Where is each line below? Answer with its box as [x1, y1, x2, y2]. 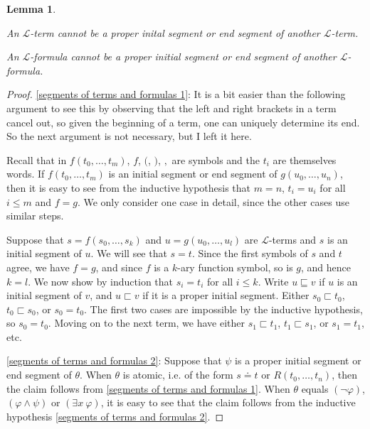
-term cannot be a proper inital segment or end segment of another [30, 25, 320, 40]
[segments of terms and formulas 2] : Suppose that [6, 353, 222, 368]
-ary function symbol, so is [177, 259, 293, 274]
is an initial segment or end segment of [108, 166, 277, 181]
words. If [6, 166, 45, 181]
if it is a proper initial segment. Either [142, 288, 310, 303]
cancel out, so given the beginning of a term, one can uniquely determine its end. [6, 114, 360, 129]
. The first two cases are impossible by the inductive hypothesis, [84, 301, 363, 316]
